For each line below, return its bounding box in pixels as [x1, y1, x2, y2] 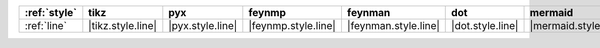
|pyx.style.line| [168, 19, 238, 32]
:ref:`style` [24, 6, 77, 19]
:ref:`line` [24, 19, 67, 32]
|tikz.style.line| [88, 19, 157, 32]
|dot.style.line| [451, 19, 519, 32]
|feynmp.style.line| [248, 19, 337, 32]
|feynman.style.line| [346, 19, 440, 32]
